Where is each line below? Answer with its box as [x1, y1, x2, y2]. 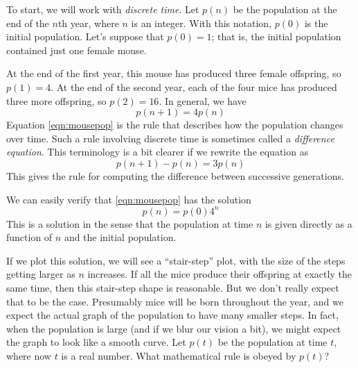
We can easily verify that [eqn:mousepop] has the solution [6, 192, 251, 206]
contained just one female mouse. [6, 42, 147, 57]
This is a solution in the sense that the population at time [6, 216, 253, 231]
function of [6, 230, 53, 244]
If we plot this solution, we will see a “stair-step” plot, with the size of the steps [6, 253, 346, 267]
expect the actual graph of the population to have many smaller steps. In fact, [6, 308, 339, 322]
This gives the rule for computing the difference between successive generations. [6, 168, 344, 183]
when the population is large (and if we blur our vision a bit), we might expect [6, 321, 341, 335]
